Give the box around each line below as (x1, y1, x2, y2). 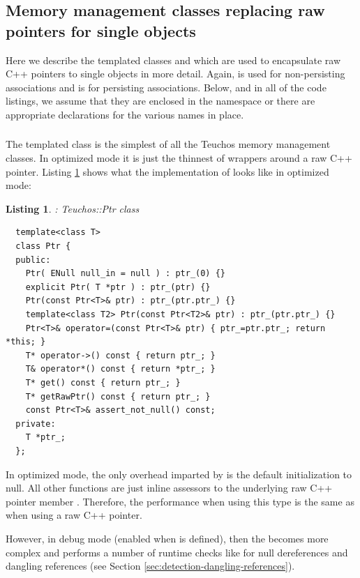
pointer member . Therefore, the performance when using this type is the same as (6, 494, 354, 508)
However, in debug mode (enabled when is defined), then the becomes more (6, 531, 329, 545)
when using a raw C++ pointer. (6, 508, 142, 522)
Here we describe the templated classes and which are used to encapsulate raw (6, 52, 341, 67)
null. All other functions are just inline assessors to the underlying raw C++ (6, 480, 333, 495)
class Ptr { (15, 241, 71, 252)
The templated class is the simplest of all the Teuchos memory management (6, 137, 331, 151)
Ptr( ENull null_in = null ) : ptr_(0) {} (25, 268, 225, 279)
